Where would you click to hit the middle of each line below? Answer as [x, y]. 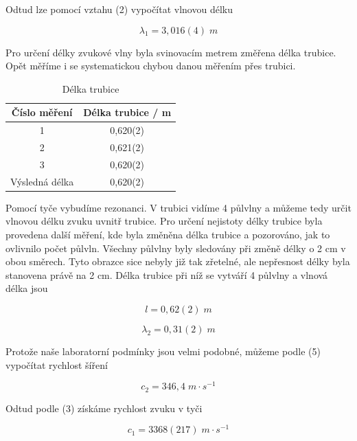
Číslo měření [42, 112]
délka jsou [27, 288]
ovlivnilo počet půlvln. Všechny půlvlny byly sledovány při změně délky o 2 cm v [176, 248]
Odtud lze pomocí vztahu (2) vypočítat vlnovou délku [119, 9]
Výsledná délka [42, 181]
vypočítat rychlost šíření [57, 364]
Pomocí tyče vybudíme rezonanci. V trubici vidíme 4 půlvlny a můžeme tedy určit [178, 207]
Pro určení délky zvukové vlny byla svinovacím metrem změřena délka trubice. [171, 52]
